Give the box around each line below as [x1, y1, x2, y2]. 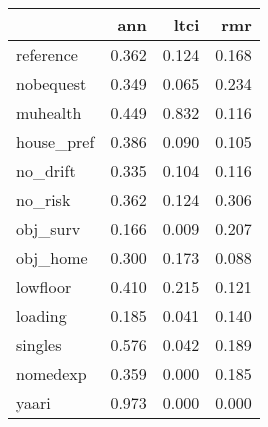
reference [16, 43, 78, 66]
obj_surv [16, 217, 81, 240]
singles [16, 333, 62, 356]
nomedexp [16, 362, 87, 385]
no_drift [16, 159, 76, 182]
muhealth [16, 101, 82, 124]
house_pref [16, 130, 95, 153]
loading [16, 304, 67, 327]
